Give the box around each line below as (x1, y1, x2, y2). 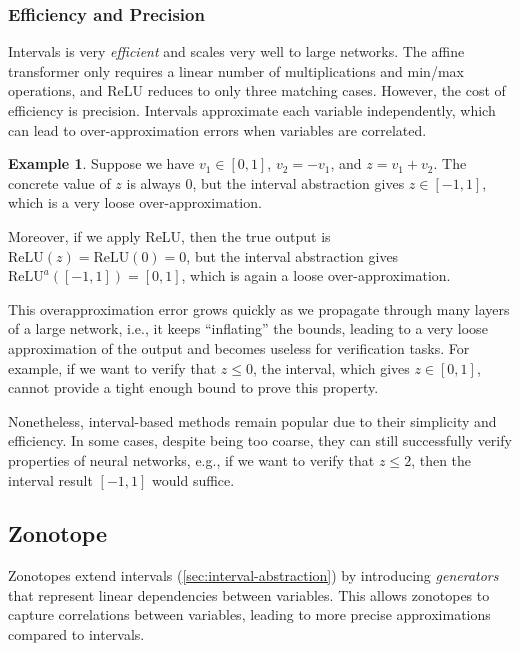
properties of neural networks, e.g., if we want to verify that (8, 449, 375, 470)
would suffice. (152, 469, 235, 490)
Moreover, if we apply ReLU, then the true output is (8, 225, 331, 246)
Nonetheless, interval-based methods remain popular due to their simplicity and (8, 410, 497, 431)
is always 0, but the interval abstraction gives (126, 172, 405, 193)
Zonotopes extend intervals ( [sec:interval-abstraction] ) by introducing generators (8, 565, 499, 586)
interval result (8, 469, 93, 490)
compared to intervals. (8, 624, 145, 645)
